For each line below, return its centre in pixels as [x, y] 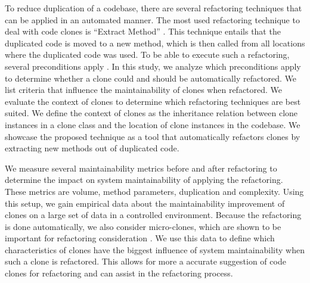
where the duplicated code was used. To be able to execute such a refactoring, [147, 55]
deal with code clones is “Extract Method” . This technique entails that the [143, 31]
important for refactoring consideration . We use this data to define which [140, 238]
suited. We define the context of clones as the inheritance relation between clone [151, 113]
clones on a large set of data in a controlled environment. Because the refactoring [153, 215]
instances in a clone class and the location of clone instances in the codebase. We [153, 124]
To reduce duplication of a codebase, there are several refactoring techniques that [154, 8]
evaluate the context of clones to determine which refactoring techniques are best [153, 101]
